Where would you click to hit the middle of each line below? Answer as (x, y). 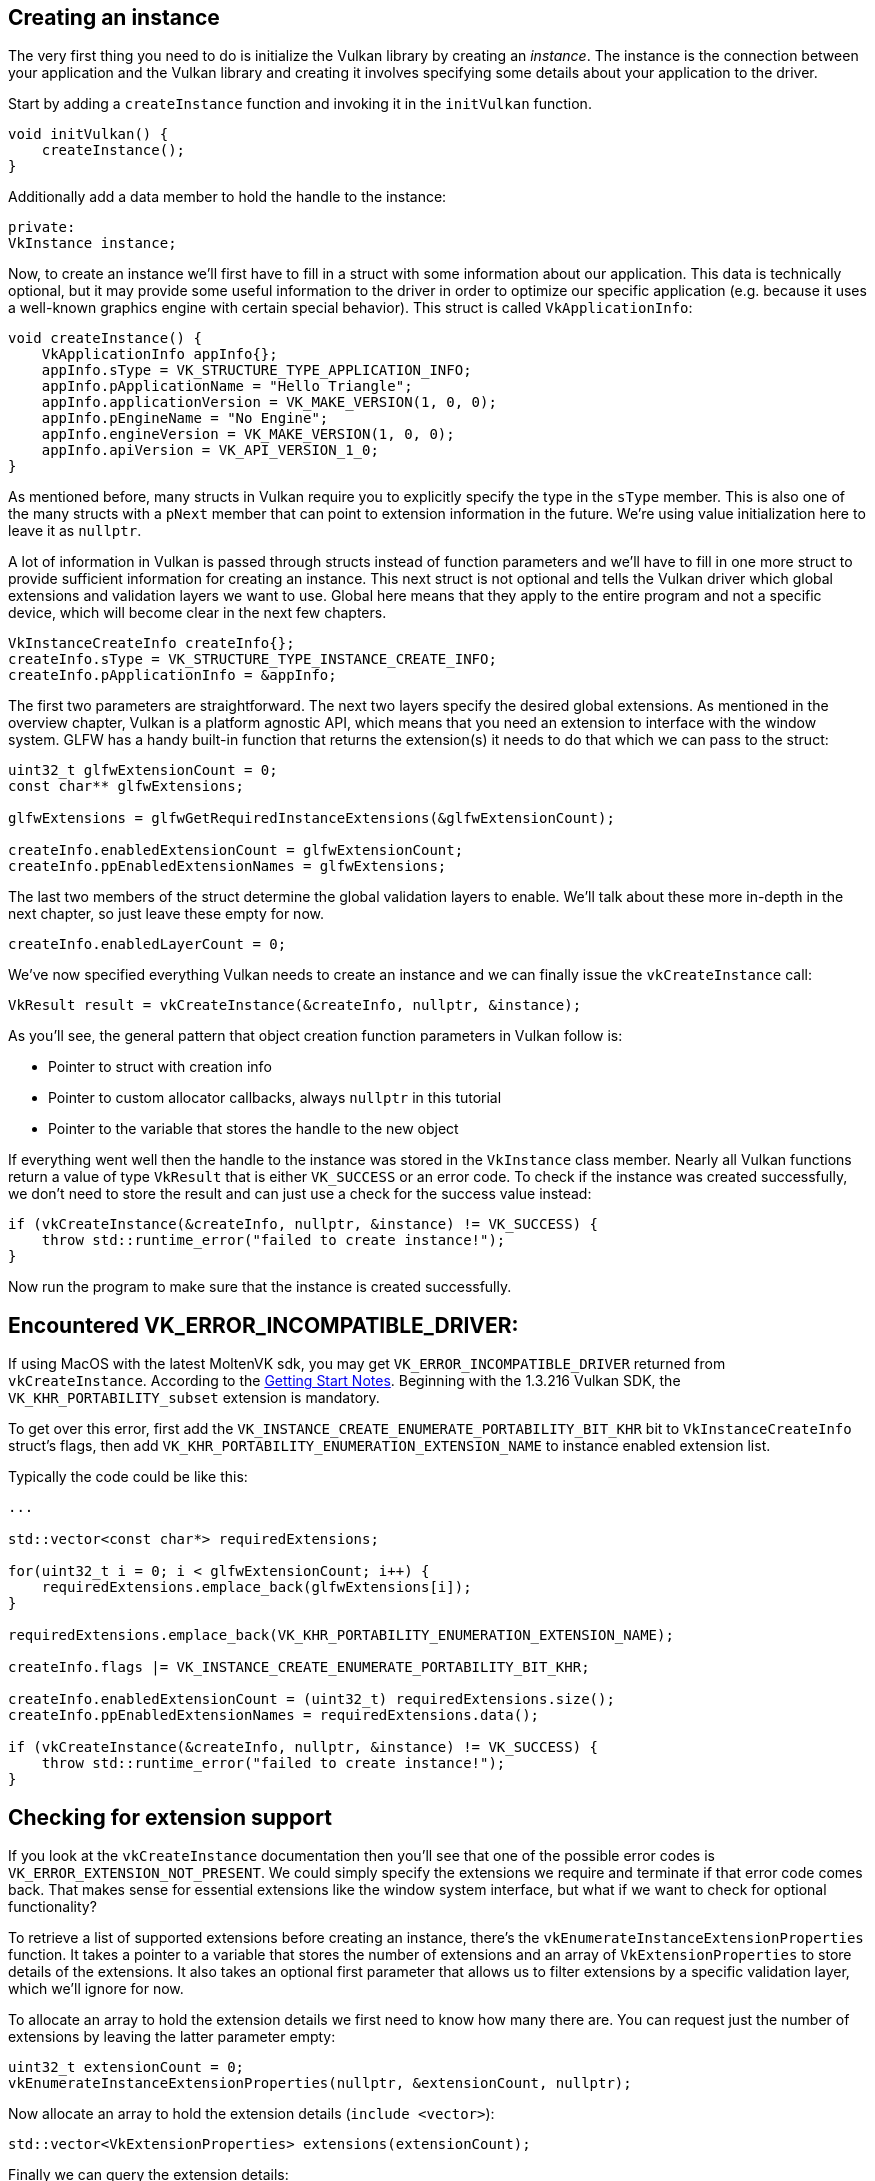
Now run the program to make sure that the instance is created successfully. (260, 1287)
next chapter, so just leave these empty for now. (166, 914)
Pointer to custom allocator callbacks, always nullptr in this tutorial (275, 1098)
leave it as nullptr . (75, 531)
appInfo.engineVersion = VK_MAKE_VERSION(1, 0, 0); (248, 434)
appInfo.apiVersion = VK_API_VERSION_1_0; (210, 450)
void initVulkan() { (88, 134)
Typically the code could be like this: (128, 1477)
